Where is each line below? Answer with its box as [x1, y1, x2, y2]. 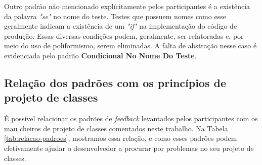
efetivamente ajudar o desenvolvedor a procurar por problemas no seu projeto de [4, 142, 254, 153]
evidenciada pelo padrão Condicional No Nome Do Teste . [4, 50, 197, 60]
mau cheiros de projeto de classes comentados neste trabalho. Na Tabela [4, 123, 228, 133]
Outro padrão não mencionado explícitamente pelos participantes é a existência [4, 1, 250, 11]
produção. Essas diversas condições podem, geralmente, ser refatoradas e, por [4, 30, 244, 41]
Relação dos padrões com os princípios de [4, 74, 227, 90]
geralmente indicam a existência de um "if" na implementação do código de [4, 21, 237, 31]
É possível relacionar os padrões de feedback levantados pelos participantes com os [4, 113, 258, 124]
